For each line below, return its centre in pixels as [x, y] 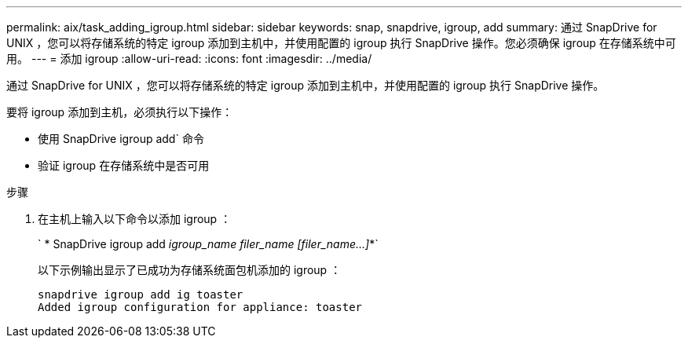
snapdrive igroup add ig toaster [141, 295]
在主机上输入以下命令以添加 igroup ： [135, 219]
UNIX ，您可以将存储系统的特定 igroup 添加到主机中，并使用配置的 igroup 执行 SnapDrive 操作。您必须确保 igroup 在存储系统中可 [341, 43]
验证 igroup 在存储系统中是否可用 [124, 165]
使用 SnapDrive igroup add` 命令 [121, 139]
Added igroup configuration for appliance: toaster [200, 307]
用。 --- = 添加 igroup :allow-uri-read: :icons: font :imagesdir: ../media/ [189, 59]
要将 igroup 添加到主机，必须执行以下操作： [120, 112]
